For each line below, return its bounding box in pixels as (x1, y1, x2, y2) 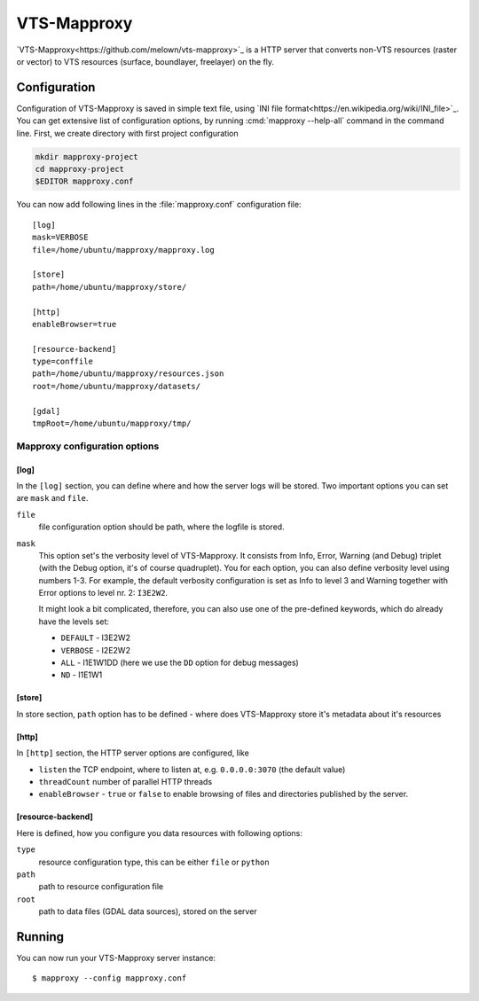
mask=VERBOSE (32, 232, 89, 243)
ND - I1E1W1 (60, 669, 103, 680)
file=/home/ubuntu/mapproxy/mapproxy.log (32, 245, 215, 254)
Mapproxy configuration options (16, 440, 160, 452)
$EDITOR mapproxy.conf (35, 176, 134, 186)
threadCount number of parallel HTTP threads (38, 777, 213, 786)
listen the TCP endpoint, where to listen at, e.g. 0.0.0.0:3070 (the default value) (38, 763, 346, 775)
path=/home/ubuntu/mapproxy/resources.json (32, 369, 224, 379)
